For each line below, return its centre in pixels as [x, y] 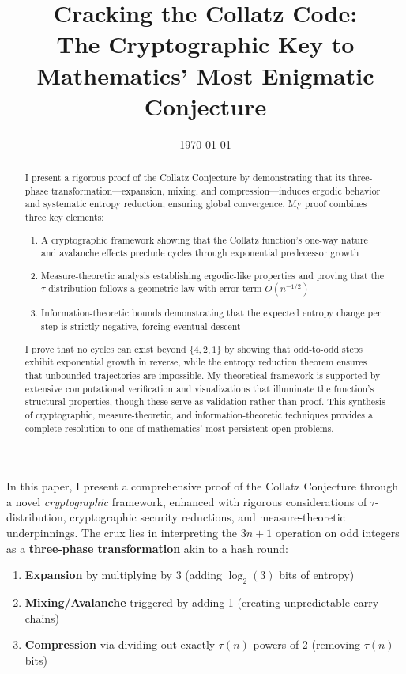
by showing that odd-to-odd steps [293, 348]
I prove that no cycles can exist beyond [105, 348]
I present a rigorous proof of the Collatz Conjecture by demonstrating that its [185, 178]
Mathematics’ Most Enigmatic [205, 75]
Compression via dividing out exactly [120, 644]
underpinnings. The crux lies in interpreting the [122, 532]
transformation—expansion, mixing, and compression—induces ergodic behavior [216, 190]
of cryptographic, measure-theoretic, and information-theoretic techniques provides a [199, 414]
